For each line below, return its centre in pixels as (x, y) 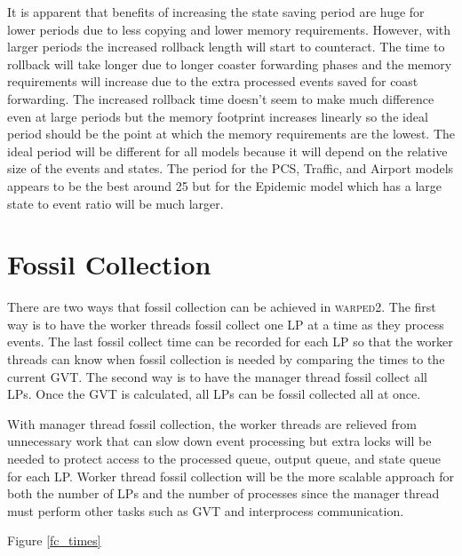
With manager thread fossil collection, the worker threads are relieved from (212, 423)
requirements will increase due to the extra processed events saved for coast (213, 81)
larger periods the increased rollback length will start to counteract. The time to (226, 47)
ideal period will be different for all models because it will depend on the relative (227, 151)
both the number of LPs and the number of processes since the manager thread (223, 493)
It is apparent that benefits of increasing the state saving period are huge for (216, 12)
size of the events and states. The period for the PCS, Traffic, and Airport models (231, 168)
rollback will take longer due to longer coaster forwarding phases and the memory (230, 64)
